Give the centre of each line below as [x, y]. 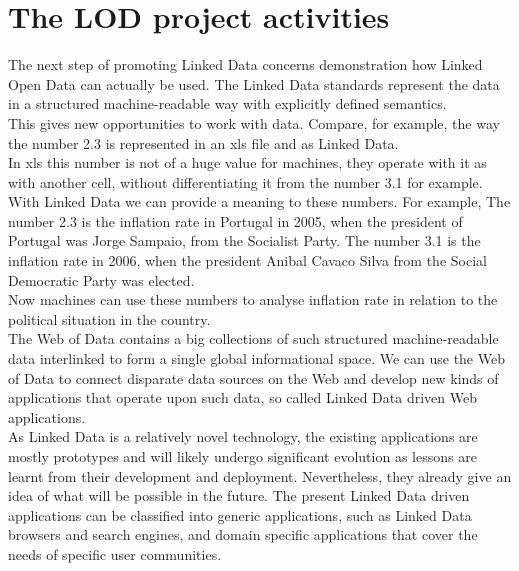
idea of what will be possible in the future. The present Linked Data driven [239, 495]
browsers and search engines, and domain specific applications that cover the [243, 534]
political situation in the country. [109, 318]
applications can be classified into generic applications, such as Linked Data [240, 514]
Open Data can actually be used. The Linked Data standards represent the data [254, 83]
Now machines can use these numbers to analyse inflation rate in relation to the [253, 299]
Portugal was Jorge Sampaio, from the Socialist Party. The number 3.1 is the [244, 240]
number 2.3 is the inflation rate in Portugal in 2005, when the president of [235, 220]
